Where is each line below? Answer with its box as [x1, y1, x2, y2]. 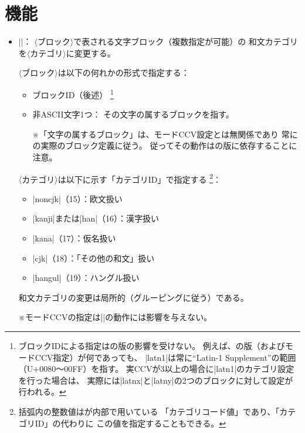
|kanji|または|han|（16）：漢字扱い [32, 212, 160, 224]
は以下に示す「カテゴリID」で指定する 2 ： [57, 171, 221, 185]
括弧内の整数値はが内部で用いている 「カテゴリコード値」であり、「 [18, 405, 280, 417]
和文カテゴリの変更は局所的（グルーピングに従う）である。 [18, 291, 249, 303]
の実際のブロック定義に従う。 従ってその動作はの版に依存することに [32, 139, 297, 152]
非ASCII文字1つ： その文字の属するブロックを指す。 [32, 108, 234, 120]
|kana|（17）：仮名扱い [32, 231, 116, 244]
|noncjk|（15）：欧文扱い [32, 192, 123, 204]
